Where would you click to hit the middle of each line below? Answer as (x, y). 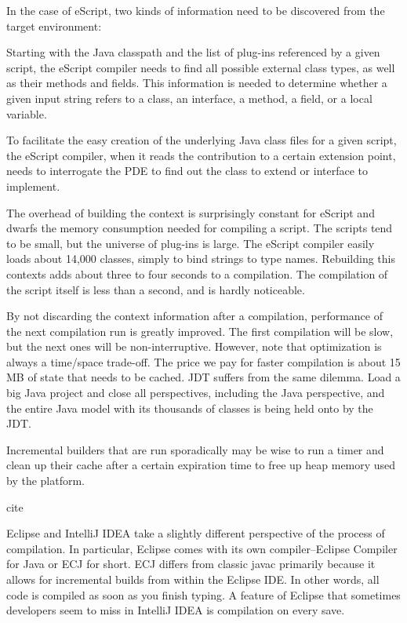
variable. (27, 113)
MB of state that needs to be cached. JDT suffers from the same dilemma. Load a (203, 377)
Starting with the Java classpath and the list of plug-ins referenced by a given (193, 52)
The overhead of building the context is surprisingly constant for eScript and (191, 212)
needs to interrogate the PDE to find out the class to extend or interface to (187, 171)
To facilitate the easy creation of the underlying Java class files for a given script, (202, 140)
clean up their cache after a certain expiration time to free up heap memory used (201, 465)
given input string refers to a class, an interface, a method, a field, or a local (189, 98)
